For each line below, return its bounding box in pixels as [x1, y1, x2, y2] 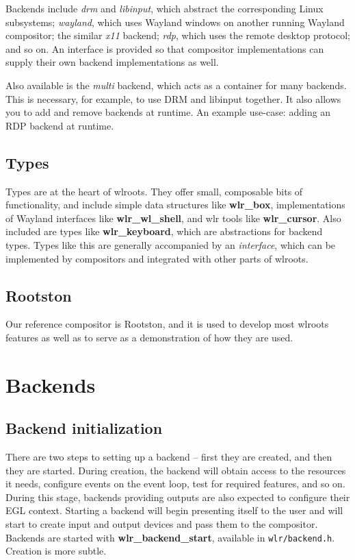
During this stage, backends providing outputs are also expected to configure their [5, 489, 350, 504]
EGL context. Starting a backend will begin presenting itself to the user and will [5, 503, 343, 518]
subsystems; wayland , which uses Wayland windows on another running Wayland [5, 14, 345, 29]
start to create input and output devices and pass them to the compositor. [5, 517, 318, 531]
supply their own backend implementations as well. [5, 55, 219, 69]
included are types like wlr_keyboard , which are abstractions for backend [5, 224, 323, 239]
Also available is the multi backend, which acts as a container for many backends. [5, 77, 347, 92]
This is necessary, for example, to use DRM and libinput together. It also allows [5, 91, 341, 106]
